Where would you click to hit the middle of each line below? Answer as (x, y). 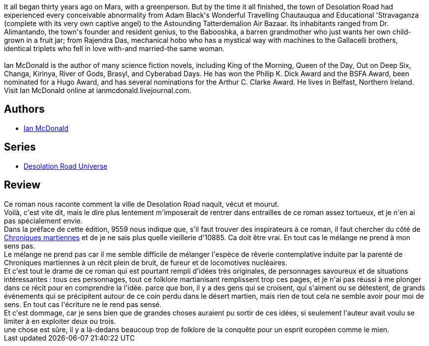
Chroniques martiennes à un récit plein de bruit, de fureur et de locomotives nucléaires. (146, 262)
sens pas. (20, 246)
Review (22, 185)
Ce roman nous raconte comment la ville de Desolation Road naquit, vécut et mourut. (142, 204)
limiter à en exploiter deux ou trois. (60, 321)
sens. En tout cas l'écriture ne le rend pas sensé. (83, 304)
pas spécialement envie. (43, 220)
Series (20, 147)
